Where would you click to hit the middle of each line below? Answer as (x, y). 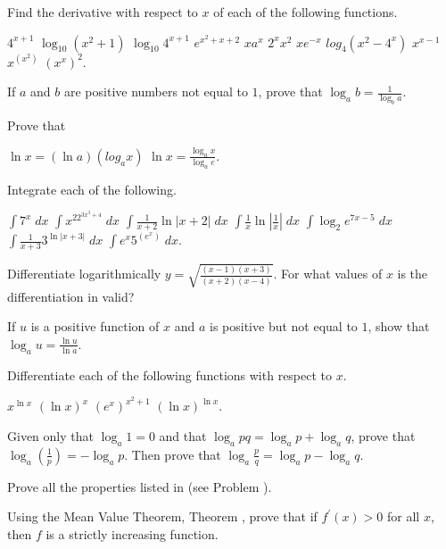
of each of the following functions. (306, 12)
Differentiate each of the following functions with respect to (170, 374)
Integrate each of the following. (92, 189)
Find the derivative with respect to (103, 12)
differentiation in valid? (71, 296)
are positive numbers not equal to (156, 91)
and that (183, 435)
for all (404, 516)
